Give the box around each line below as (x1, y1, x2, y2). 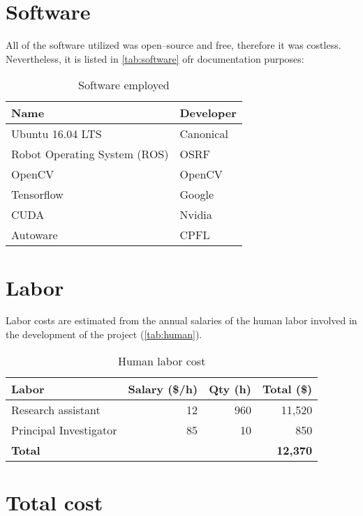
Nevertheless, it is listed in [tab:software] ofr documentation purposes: (6, 51, 304, 66)
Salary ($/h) (128, 380, 198, 397)
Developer (179, 105, 237, 121)
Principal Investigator (11, 421, 117, 438)
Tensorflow (11, 186, 64, 203)
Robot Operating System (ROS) (11, 146, 169, 162)
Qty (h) (209, 380, 251, 397)
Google (179, 186, 214, 203)
